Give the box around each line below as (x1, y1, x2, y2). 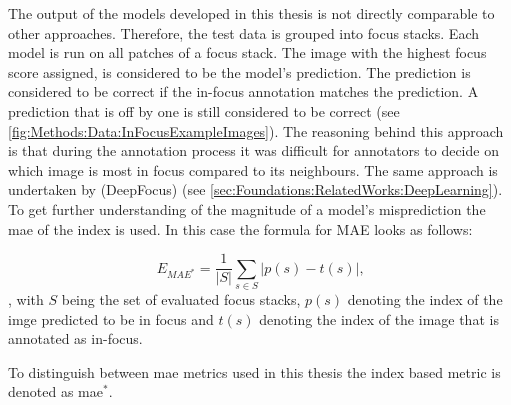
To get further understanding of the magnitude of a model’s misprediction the (8, 198, 486, 219)
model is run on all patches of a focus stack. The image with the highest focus (8, 42, 487, 63)
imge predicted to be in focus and (8, 308, 214, 329)
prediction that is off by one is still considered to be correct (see (8, 100, 400, 121)
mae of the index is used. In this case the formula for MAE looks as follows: (8, 218, 473, 239)
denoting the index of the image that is (259, 308, 499, 329)
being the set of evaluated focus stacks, (61, 288, 301, 309)
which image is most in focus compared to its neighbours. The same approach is (8, 159, 498, 180)
